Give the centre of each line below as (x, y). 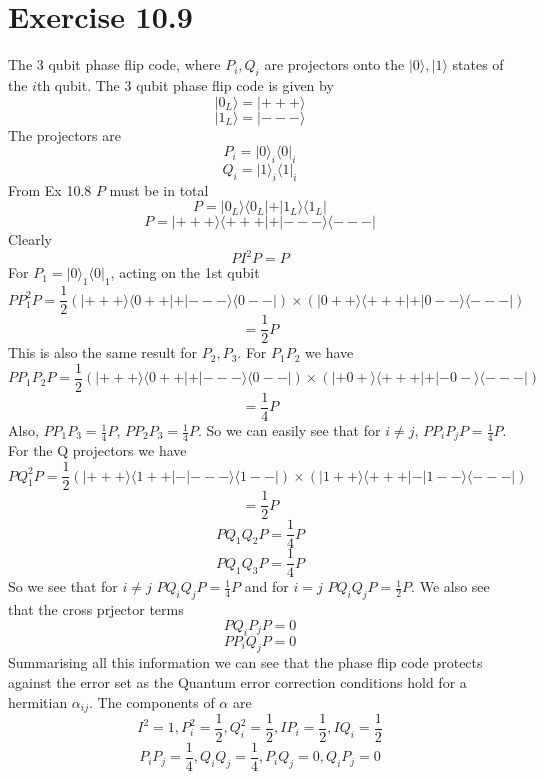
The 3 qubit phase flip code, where (114, 64)
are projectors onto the (334, 64)
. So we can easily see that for (289, 430)
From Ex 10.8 (50, 189)
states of (478, 64)
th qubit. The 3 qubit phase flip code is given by (185, 84)
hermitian (38, 701)
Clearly (30, 239)
